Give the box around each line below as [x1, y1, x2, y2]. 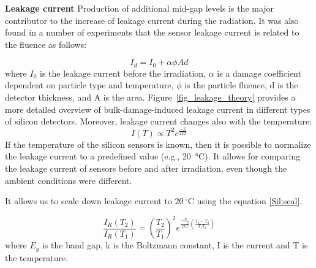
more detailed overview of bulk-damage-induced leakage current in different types [5, 102, 310, 115]
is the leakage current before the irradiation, [40, 66, 206, 79]
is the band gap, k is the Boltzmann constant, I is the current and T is [42, 239, 308, 251]
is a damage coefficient [217, 66, 301, 79]
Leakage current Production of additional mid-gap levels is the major [5, 2, 274, 14]
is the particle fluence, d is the [184, 78, 298, 91]
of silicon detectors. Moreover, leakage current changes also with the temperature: [5, 115, 312, 128]
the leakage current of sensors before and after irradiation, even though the [5, 161, 287, 174]
